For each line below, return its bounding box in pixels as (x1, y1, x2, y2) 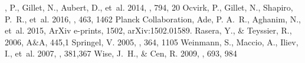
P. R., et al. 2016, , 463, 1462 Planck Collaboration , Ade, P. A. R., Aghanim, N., (5, 12, 301, 25)
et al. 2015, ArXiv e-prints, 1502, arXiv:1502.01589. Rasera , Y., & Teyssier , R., (5, 24, 292, 37)
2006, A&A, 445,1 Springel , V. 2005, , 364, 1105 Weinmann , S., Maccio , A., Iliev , (5, 35, 299, 48)
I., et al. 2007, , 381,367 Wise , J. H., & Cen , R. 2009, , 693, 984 (5, 47, 237, 59)
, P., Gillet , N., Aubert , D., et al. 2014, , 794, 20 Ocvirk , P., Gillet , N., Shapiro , (5, 1, 293, 13)
